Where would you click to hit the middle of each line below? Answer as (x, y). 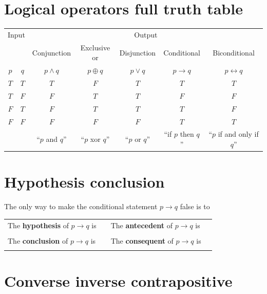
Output (146, 34)
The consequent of (142, 240)
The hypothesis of (38, 225)
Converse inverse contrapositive (118, 281)
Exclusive (95, 47)
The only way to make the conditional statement (81, 206)
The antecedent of (142, 225)
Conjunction (51, 52)
